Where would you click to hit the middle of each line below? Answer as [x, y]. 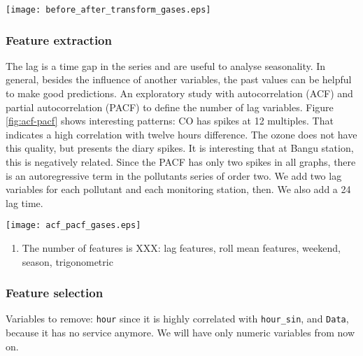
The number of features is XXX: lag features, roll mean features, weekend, [181, 248]
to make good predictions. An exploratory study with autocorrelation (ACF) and [179, 93]
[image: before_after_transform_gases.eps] [108, 10]
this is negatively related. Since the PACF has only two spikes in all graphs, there [181, 162]
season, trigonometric [67, 261]
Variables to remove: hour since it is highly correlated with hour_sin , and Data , [177, 319]
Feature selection [55, 293]
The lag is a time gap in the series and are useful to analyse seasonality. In [166, 65]
